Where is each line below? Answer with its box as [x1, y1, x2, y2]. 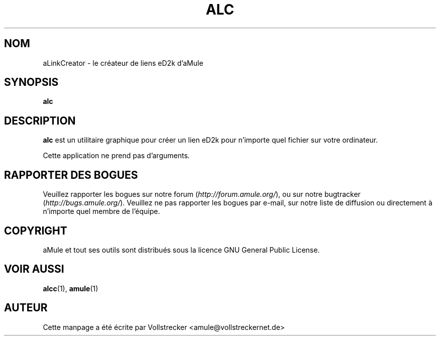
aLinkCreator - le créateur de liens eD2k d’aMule [43, 58, 203, 67]
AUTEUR [4, 301, 48, 314]
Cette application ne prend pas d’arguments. [43, 151, 190, 160]
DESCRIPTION [4, 114, 76, 127]
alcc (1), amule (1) [43, 284, 98, 293]
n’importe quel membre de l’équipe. [43, 207, 160, 216]
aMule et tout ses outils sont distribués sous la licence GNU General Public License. [43, 245, 320, 254]
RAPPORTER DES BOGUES [4, 168, 138, 181]
